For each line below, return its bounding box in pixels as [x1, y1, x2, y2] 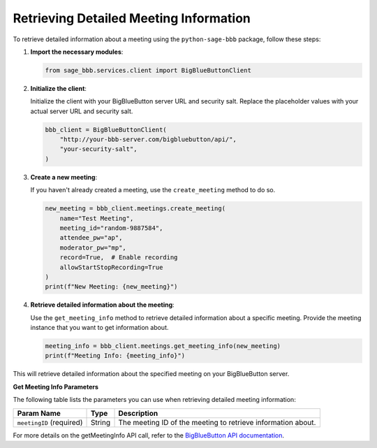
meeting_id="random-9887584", [59, 224, 163, 232]
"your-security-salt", [59, 145, 138, 153]
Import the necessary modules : [30, 48, 124, 56]
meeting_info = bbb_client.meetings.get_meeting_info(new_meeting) [45, 342, 281, 350]
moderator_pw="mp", [59, 243, 127, 252]
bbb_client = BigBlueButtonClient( [45, 126, 167, 133]
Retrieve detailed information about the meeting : [30, 301, 175, 309]
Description [118, 408, 158, 418]
